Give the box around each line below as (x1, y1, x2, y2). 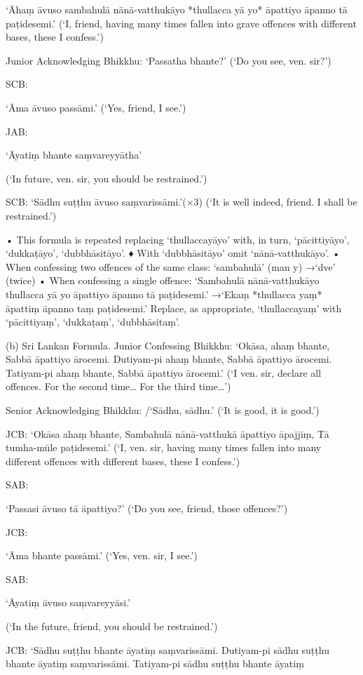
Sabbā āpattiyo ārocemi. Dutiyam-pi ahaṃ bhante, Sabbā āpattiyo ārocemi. (6, 352, 332, 366)
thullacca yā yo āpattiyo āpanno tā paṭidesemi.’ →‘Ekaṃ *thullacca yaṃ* (6, 286, 322, 301)
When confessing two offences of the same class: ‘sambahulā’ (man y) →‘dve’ (6, 259, 336, 274)
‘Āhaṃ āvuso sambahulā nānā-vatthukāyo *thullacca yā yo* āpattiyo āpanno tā (6, 2, 348, 16)
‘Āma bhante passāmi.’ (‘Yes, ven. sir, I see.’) (6, 548, 198, 563)
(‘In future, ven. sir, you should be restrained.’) (6, 171, 207, 185)
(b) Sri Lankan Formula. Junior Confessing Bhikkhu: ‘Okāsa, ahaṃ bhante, (6, 337, 330, 352)
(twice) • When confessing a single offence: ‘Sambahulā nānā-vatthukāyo (6, 273, 320, 288)
